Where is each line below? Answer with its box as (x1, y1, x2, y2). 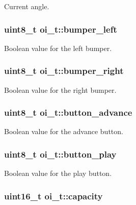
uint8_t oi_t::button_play (4, 147, 117, 160)
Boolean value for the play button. (4, 168, 112, 178)
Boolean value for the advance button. (4, 126, 123, 137)
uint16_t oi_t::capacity (4, 189, 103, 202)
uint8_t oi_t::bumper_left (4, 22, 117, 35)
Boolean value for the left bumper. (4, 42, 112, 53)
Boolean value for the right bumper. (4, 84, 117, 95)
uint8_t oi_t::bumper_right (4, 64, 124, 77)
